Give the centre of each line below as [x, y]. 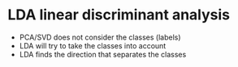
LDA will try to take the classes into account [93, 45]
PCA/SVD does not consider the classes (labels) [100, 37]
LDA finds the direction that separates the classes [103, 54]
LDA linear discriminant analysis [119, 15]
